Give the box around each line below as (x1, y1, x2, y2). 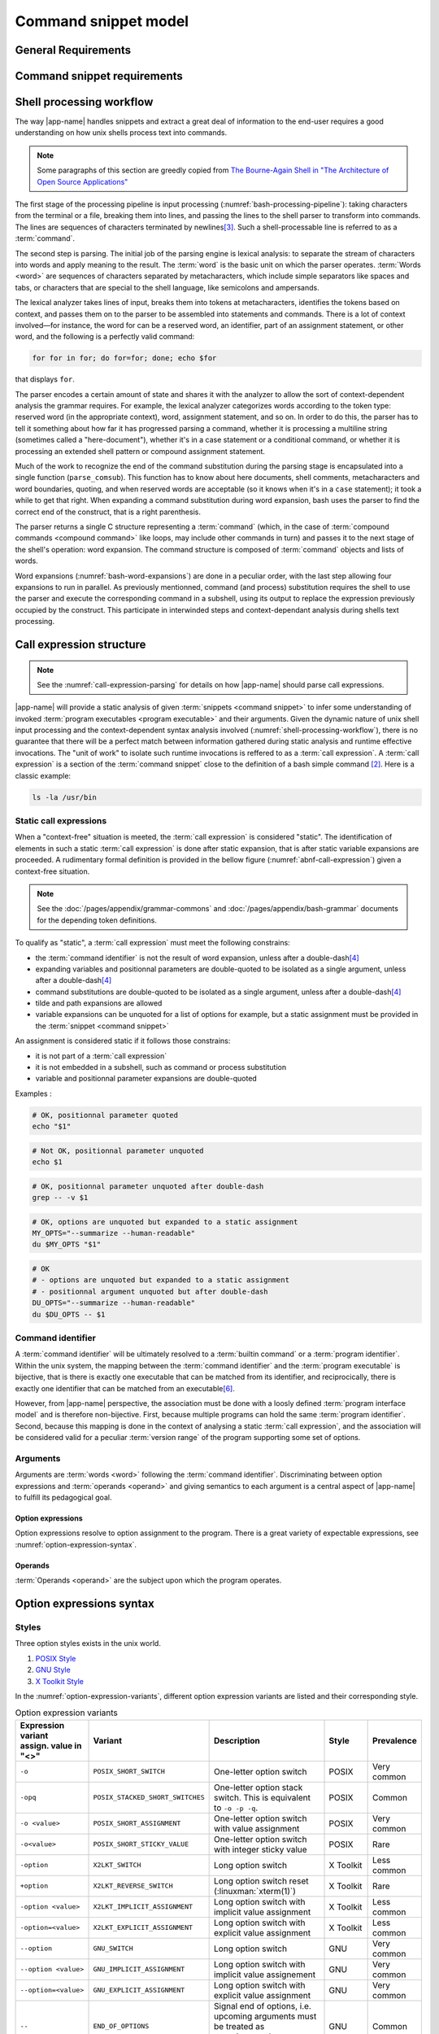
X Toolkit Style (35, 1676, 85, 1686)
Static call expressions (15, 815, 107, 826)
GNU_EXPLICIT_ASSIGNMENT (93, 1986, 185, 1995)
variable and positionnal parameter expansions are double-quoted (35, 1074, 258, 1084)
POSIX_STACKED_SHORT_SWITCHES (93, 1793, 205, 1802)
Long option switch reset (214, 1875, 309, 1887)
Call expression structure (15, 637, 146, 651)
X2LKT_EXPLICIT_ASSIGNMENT (93, 1923, 193, 1932)
